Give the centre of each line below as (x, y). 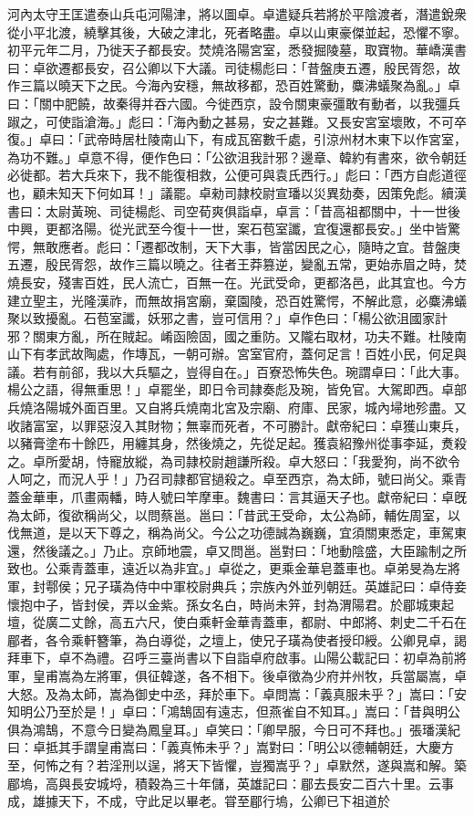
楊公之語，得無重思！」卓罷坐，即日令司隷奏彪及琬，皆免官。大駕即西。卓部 (237, 389)
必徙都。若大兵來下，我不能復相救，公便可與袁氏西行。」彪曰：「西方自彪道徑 (237, 175)
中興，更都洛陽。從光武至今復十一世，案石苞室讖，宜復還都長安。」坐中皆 (227, 229)
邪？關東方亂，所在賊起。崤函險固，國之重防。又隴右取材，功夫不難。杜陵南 (237, 335)
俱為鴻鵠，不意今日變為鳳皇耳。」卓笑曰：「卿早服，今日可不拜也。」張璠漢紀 (234, 729)
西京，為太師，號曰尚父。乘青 (377, 479)
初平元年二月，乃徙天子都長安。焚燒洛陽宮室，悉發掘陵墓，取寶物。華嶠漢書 (237, 50)
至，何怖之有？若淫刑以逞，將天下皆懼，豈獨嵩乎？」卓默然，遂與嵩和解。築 (237, 764)
